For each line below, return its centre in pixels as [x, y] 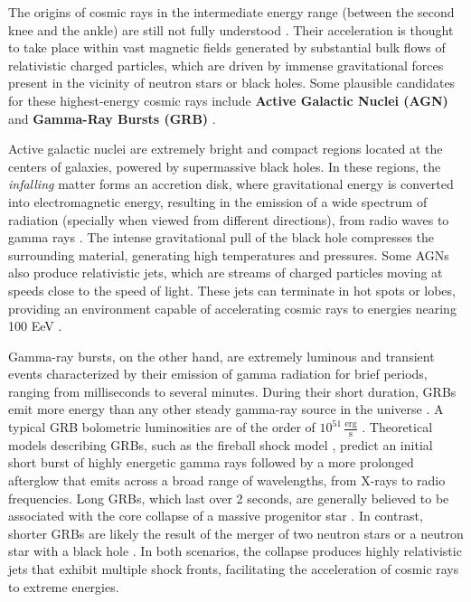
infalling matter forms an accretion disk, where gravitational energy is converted [231, 184]
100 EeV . [35, 326]
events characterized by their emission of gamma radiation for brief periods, [218, 374]
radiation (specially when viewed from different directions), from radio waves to [229, 219]
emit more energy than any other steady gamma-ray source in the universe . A [226, 409]
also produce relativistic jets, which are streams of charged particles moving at [226, 273]
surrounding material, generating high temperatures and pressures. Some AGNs [229, 254]
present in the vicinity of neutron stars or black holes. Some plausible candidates [232, 83]
